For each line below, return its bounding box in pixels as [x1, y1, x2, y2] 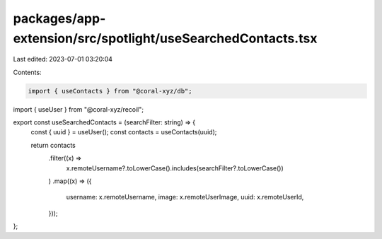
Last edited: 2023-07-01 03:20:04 [13, 55, 113, 64]
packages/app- [13, 11, 106, 26]
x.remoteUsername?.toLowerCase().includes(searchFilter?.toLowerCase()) [66, 163, 284, 173]
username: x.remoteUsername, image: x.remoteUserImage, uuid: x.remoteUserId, [66, 193, 304, 202]
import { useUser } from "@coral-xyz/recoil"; [13, 105, 144, 113]
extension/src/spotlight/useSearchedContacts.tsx [13, 30, 318, 46]
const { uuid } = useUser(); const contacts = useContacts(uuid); [30, 128, 217, 136]
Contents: [13, 68, 42, 76]
